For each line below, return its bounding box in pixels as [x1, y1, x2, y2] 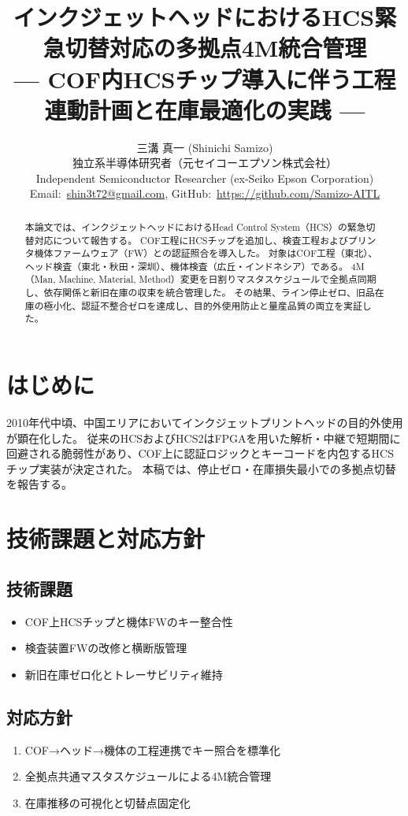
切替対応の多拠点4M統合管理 [65, 32, 367, 64]
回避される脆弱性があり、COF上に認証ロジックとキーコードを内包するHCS [6, 445, 394, 462]
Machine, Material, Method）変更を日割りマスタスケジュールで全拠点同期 [58, 273, 376, 286]
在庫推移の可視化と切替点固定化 [24, 794, 191, 810]
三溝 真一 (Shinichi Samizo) [136, 139, 273, 155]
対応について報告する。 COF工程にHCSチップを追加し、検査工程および [34, 233, 348, 247]
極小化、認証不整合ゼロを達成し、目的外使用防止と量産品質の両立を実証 [43, 299, 362, 312]
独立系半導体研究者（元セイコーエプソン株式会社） [72, 154, 337, 171]
